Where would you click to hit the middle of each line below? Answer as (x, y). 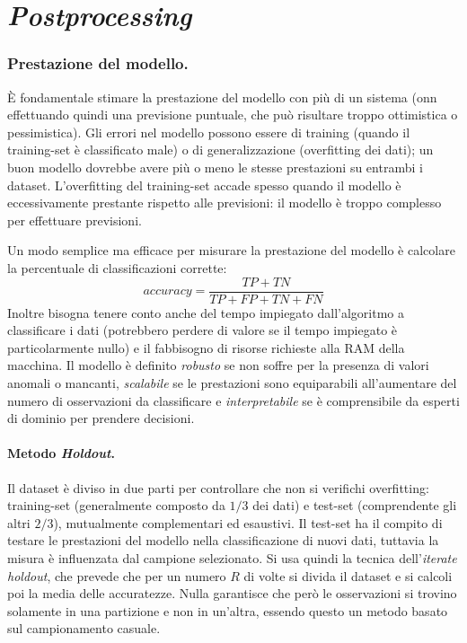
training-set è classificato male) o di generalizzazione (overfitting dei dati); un (220, 150)
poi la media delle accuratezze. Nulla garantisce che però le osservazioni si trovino (232, 593)
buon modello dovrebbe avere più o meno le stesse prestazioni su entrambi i (215, 167)
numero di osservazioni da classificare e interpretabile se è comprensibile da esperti (233, 400)
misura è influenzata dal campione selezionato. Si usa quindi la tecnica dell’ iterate (232, 557)
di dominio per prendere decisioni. (101, 418)
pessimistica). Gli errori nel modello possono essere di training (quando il (209, 132)
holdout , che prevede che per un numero (117, 575)
